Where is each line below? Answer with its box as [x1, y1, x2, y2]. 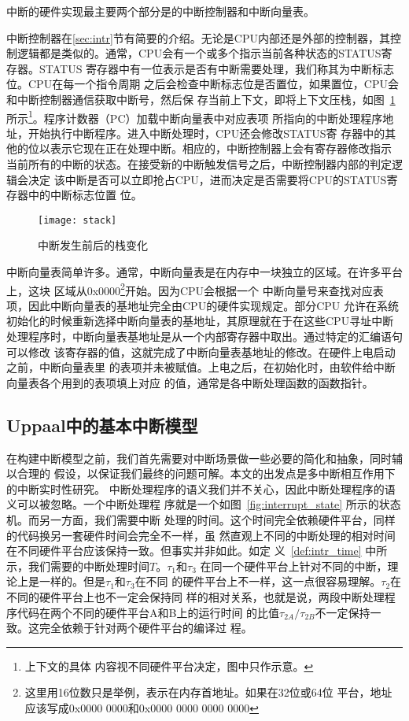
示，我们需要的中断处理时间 [6, 557, 149, 574]
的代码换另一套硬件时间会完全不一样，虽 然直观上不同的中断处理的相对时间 [6, 527, 396, 543]
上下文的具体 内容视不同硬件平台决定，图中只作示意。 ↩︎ [24, 657, 314, 674]
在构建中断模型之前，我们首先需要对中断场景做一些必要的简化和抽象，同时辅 [6, 449, 403, 466]
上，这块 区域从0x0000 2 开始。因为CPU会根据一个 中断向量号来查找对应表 [6, 279, 384, 298]
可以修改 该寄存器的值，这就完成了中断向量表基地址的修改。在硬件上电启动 [6, 343, 396, 360]
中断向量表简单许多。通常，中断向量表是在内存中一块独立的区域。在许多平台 [6, 264, 403, 280]
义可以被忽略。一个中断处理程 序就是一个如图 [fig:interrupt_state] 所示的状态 [6, 496, 401, 512]
